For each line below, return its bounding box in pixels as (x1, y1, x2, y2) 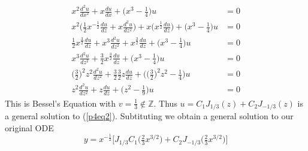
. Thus (153, 96, 177, 109)
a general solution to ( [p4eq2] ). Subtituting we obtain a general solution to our (5, 109, 294, 122)
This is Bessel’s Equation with (5, 96, 116, 109)
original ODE (5, 121, 54, 134)
